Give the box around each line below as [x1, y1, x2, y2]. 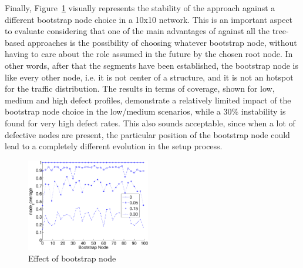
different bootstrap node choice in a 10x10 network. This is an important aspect [5, 13, 293, 25]
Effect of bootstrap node [28, 252, 116, 264]
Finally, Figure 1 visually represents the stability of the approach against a [5, 2, 275, 14]
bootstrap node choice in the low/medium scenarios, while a [5, 105, 221, 118]
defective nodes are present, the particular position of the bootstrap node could [5, 128, 290, 140]
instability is [241, 105, 286, 118]
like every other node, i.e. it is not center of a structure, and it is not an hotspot [5, 71, 294, 83]
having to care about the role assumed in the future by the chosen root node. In [5, 48, 293, 60]
